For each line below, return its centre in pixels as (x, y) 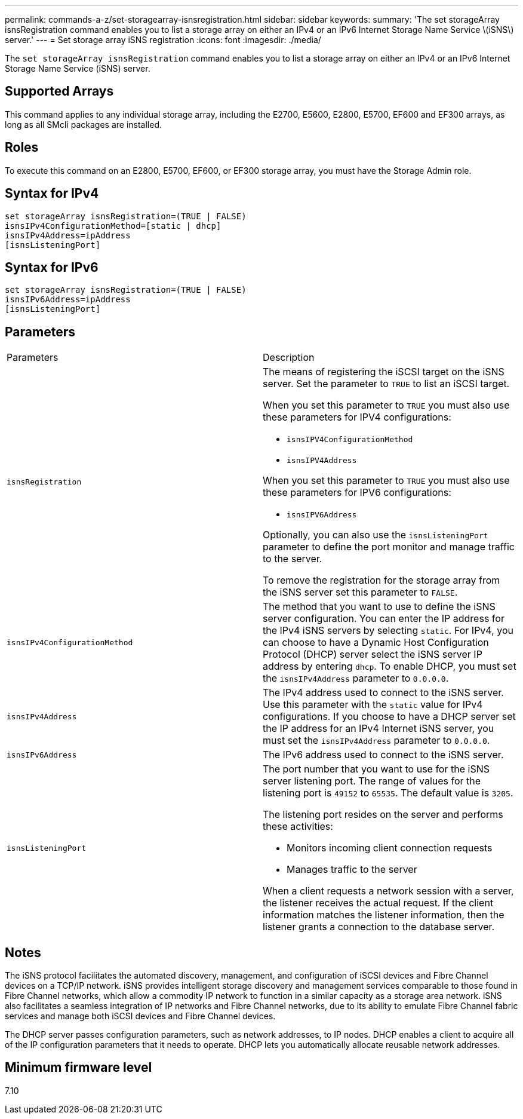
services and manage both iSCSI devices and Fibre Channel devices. (140, 1016)
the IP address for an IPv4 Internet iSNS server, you (379, 729)
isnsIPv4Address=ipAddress (68, 235)
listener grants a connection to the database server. (379, 927)
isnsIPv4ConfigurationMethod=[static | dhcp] (113, 226)
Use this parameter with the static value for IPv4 (373, 705)
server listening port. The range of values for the (372, 781)
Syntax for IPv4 (52, 194)
